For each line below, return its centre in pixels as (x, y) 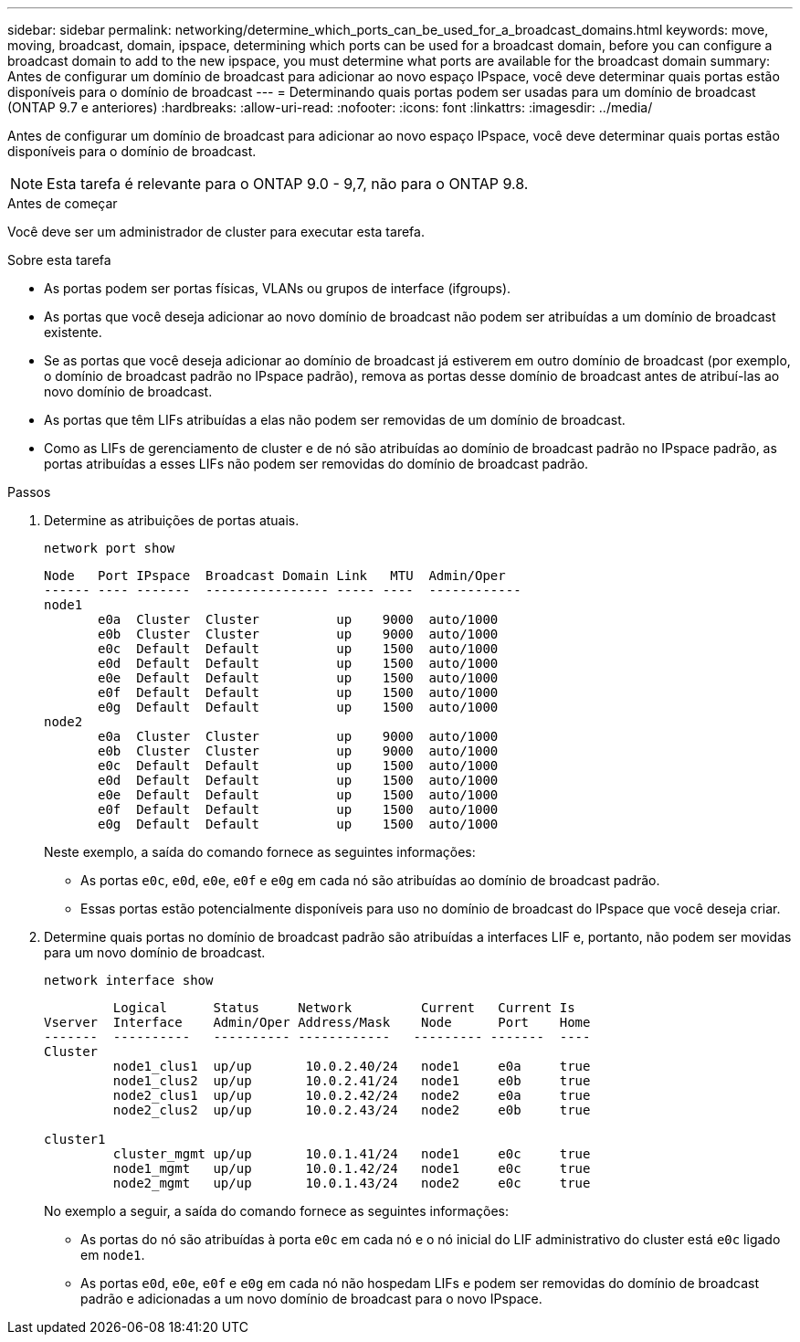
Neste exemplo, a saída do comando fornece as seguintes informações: (260, 852)
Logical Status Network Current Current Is (344, 1008)
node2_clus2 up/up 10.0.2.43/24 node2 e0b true (352, 1110)
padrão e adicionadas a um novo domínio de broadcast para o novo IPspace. (311, 1299)
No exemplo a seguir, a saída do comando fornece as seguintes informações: (276, 1211)
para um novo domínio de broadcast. (155, 952)
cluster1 (75, 1139)
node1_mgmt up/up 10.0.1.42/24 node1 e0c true (352, 1168)
